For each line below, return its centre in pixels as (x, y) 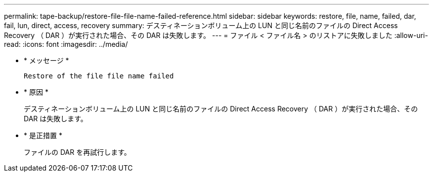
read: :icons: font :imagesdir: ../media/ (66, 44)
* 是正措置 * (43, 135)
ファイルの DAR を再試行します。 (77, 152)
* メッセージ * (46, 60)
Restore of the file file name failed (99, 76)
